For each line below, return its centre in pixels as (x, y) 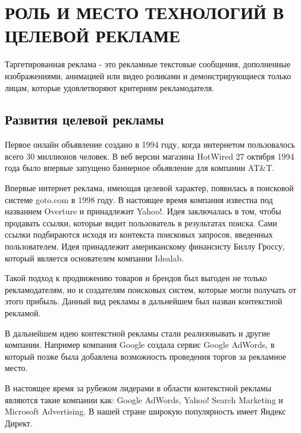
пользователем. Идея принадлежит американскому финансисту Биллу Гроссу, (145, 246)
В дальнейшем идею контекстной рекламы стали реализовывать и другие (137, 333)
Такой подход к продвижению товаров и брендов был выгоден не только (136, 278)
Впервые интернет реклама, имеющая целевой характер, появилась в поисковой (149, 188)
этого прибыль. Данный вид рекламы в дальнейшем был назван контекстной (144, 301)
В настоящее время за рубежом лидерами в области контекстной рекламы (138, 387)
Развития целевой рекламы (84, 119)
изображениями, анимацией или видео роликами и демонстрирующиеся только (148, 75)
